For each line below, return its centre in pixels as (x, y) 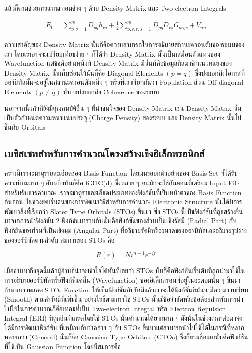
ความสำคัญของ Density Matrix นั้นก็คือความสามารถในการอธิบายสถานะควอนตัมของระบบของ (125, 44)
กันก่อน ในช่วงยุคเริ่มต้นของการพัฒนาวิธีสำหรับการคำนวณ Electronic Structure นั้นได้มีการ (123, 202)
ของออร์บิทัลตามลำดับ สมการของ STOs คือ (59, 239)
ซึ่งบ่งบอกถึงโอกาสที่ (220, 72)
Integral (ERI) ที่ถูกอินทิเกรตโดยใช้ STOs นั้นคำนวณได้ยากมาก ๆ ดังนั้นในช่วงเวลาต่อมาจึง (123, 318)
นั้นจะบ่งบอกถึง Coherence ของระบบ (111, 91)
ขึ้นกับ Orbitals (25, 127)
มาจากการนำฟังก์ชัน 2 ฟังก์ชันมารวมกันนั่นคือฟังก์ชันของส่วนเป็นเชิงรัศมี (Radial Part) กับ (120, 221)
